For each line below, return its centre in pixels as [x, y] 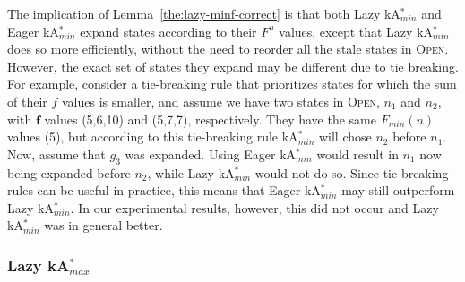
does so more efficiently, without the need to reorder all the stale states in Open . [228, 49]
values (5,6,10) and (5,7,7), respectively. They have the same [210, 119]
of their [27, 101]
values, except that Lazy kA [356, 31]
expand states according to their [168, 31]
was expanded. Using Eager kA [211, 154]
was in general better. [103, 225]
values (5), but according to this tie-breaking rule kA [153, 137]
